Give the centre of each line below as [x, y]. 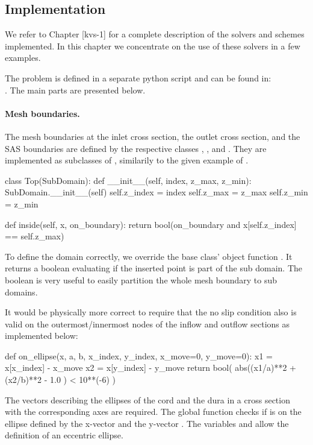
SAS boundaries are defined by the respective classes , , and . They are [136, 148]
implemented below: [42, 336]
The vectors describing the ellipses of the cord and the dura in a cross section [147, 399]
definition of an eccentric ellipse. [64, 435]
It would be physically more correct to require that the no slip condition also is [151, 312]
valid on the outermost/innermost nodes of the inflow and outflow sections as [147, 323]
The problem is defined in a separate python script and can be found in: [138, 77]
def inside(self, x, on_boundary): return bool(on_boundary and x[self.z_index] [151, 224]
